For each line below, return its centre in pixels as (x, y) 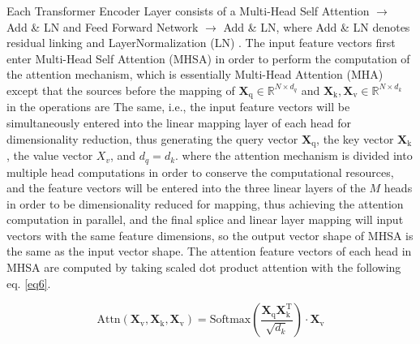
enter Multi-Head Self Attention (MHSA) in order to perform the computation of (208, 58)
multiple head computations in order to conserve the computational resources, (200, 172)
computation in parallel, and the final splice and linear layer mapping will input (205, 219)
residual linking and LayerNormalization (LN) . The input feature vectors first (201, 43)
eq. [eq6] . (29, 283)
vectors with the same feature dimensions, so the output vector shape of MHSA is (210, 235)
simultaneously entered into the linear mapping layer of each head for (179, 123)
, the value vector (50, 155)
